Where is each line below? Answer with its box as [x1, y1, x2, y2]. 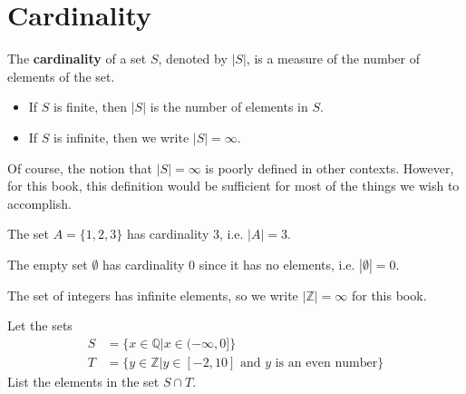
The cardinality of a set [7, 49, 147, 68]
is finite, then [53, 97, 128, 116]
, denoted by [158, 49, 228, 68]
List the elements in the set [7, 372, 160, 391]
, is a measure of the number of [246, 49, 420, 68]
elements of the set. [7, 66, 115, 85]
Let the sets [7, 316, 73, 335]
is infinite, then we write [53, 127, 189, 146]
